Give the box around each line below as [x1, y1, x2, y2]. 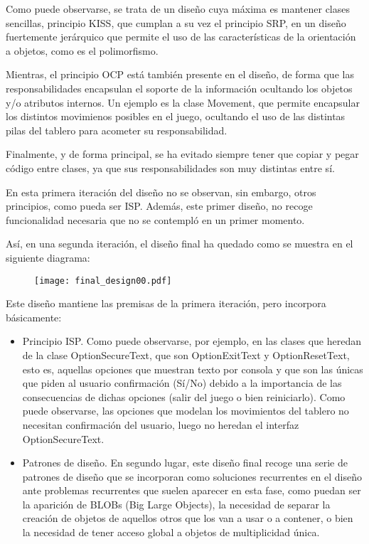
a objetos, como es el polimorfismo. [6, 43, 159, 58]
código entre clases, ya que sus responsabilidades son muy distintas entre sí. [6, 160, 335, 175]
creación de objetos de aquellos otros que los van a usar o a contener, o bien [22, 511, 353, 526]
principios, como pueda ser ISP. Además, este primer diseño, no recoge [6, 198, 313, 213]
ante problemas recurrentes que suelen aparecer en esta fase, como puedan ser [22, 483, 361, 498]
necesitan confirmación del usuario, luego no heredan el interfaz [22, 417, 299, 432]
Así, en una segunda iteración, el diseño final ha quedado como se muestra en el [6, 236, 353, 251]
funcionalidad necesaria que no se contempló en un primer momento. [6, 212, 305, 227]
